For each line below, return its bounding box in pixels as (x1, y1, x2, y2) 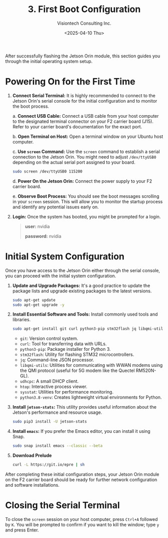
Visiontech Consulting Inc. (57, 20, 112, 26)
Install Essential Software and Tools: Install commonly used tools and (12, 311, 158, 318)
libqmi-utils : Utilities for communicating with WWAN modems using (20, 362, 163, 368)
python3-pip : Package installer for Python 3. (20, 346, 111, 352)
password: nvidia (25, 233, 62, 239)
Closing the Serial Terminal (5, 500, 120, 511)
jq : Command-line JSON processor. (20, 357, 94, 363)
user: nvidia (25, 223, 50, 229)
